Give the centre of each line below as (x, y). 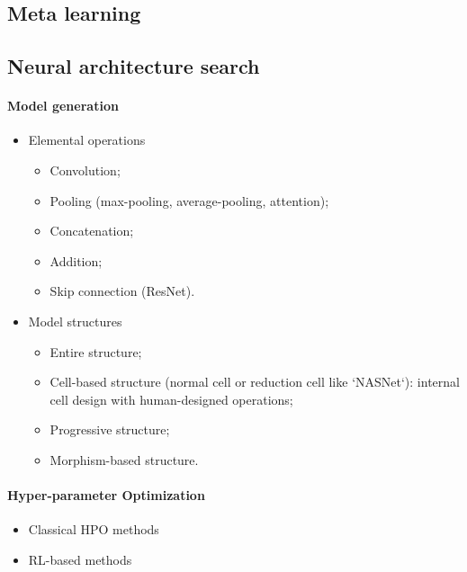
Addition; (76, 260)
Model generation (63, 106)
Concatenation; (92, 231)
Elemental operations (87, 140)
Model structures (75, 321)
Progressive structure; (110, 429)
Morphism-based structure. (124, 459)
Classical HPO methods (94, 529)
